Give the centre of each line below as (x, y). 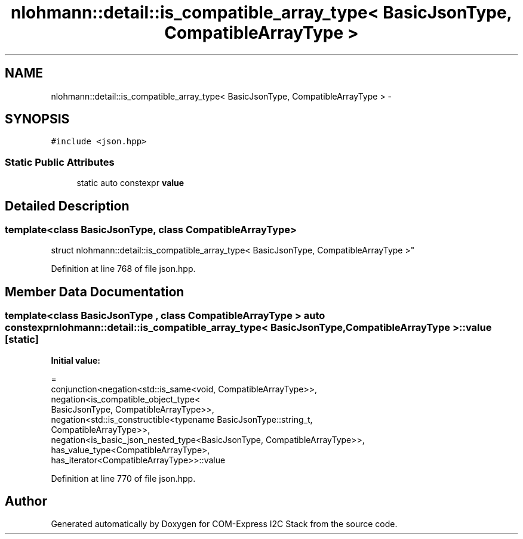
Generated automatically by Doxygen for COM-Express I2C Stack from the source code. (224, 524)
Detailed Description (67, 206)
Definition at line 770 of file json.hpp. (123, 478)
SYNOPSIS (37, 119)
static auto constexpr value (130, 183)
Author (26, 501)
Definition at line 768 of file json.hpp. (123, 269)
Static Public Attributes (60, 162)
